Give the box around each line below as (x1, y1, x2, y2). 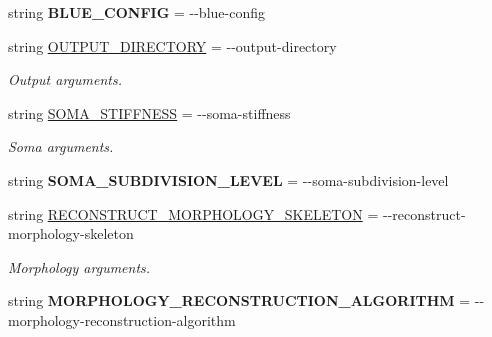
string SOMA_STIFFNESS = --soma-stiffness (8, 102, 291, 123)
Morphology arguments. (8, 256, 151, 277)
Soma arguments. (8, 136, 114, 157)
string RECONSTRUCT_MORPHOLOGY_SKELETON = (8, 203, 379, 224)
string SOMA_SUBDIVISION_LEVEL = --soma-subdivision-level (8, 169, 449, 190)
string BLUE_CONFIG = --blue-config (8, 2, 265, 22)
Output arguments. (8, 69, 122, 90)
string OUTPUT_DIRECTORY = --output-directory (8, 35, 337, 56)
